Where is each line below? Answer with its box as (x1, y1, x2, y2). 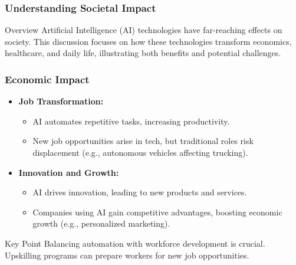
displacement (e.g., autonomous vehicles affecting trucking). (32, 146, 248, 158)
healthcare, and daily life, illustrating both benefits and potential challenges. (5, 47, 281, 59)
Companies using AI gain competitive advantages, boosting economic (32, 205, 282, 218)
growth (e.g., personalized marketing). (32, 217, 170, 230)
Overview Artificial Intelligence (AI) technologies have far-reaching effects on (5, 24, 282, 36)
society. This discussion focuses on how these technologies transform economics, (5, 35, 292, 47)
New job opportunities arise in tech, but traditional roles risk (32, 135, 254, 147)
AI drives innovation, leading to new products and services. (32, 186, 247, 198)
